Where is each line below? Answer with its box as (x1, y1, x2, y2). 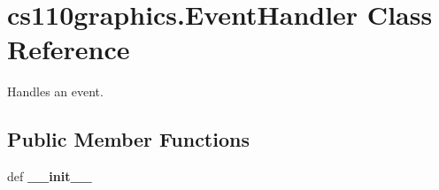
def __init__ (7, 167, 92, 186)
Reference (7, 31, 130, 67)
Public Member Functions (7, 125, 250, 153)
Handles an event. (7, 82, 104, 101)
